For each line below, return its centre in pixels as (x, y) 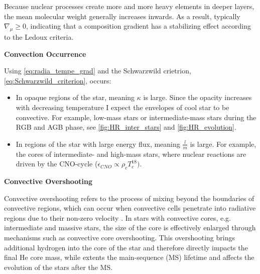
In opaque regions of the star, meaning (75, 97)
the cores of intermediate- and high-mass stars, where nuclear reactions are (131, 154)
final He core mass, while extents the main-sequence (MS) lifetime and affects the (129, 257)
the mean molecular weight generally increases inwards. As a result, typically (122, 16)
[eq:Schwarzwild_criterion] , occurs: (58, 80)
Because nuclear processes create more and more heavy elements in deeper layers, (129, 6)
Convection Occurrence (45, 54)
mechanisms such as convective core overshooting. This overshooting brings (119, 237)
